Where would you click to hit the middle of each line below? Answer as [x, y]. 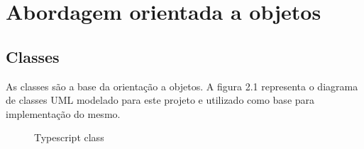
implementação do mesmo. [63, 113]
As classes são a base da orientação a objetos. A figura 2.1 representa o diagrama [182, 86]
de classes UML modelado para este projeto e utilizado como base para [160, 100]
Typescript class [69, 137]
